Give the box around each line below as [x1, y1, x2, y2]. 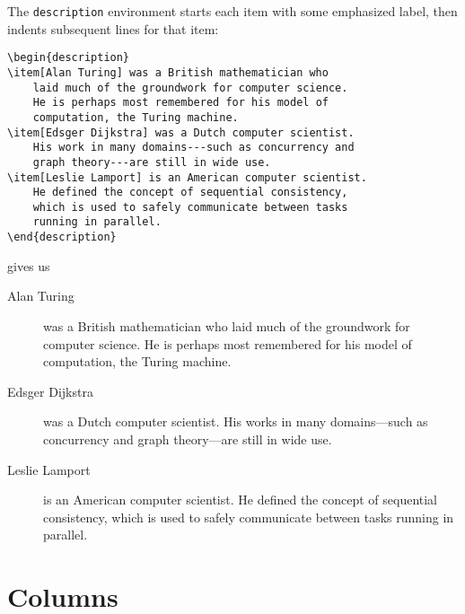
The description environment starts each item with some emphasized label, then [7, 2, 458, 20]
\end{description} [7, 231, 117, 244]
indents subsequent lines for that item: [7, 19, 219, 38]
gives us [7, 256, 50, 275]
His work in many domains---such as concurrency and [32, 141, 355, 154]
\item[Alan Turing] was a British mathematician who [7, 66, 329, 79]
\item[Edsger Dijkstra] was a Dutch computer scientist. [7, 126, 355, 139]
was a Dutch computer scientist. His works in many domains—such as [43, 412, 428, 431]
